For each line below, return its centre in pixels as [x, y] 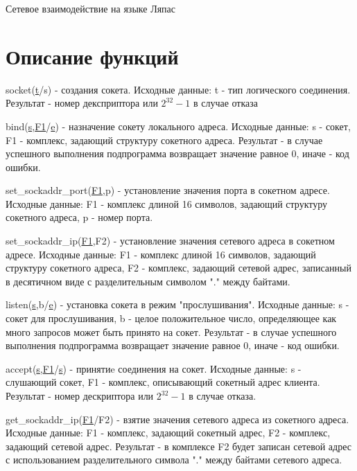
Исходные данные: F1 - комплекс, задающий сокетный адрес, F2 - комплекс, [168, 433]
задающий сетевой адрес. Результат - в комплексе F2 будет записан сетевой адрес [178, 446]
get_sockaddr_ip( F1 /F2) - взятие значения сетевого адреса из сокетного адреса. [177, 419]
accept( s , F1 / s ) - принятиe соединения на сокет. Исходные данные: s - [154, 368]
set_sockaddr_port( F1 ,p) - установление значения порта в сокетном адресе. [168, 190]
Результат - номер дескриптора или [80, 396]
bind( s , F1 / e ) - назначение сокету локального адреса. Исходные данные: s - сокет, [178, 126]
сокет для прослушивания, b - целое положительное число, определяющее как [171, 318]
